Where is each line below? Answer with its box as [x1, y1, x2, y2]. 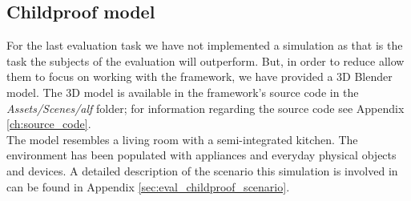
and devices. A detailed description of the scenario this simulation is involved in [6, 162, 398, 179]
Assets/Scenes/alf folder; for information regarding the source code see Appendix [6, 99, 405, 116]
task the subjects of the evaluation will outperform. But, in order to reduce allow [6, 52, 405, 69]
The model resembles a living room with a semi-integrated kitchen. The [6, 131, 358, 147]
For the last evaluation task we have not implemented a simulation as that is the [6, 37, 403, 54]
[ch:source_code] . [6, 115, 91, 132]
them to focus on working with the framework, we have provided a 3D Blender [6, 68, 393, 85]
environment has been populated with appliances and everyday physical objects [6, 147, 397, 163]
